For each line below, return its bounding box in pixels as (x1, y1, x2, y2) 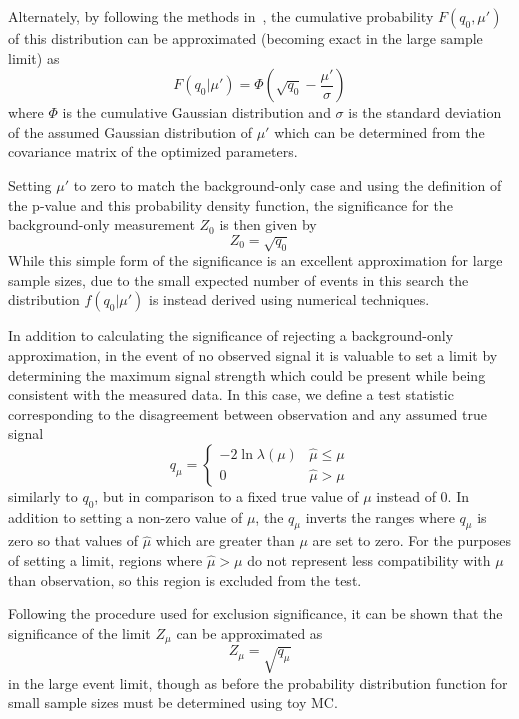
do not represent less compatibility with (247, 550, 491, 571)
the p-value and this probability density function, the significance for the (8, 194, 453, 215)
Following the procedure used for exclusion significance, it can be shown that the (8, 603, 503, 624)
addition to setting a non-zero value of (8, 506, 243, 527)
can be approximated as (176, 622, 323, 643)
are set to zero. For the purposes (312, 530, 512, 551)
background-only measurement (8, 214, 195, 235)
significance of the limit (8, 622, 151, 643)
